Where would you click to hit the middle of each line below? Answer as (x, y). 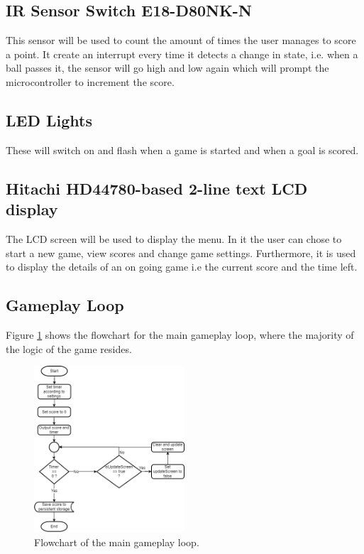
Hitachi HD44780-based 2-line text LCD (157, 188)
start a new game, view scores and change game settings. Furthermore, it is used (181, 252)
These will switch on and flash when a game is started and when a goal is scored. (182, 150)
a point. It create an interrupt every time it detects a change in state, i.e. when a (182, 54)
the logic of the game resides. (69, 348)
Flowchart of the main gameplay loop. (117, 542)
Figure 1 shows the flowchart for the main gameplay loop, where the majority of (180, 334)
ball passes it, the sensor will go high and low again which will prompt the (167, 68)
